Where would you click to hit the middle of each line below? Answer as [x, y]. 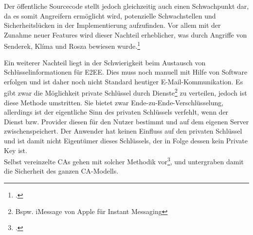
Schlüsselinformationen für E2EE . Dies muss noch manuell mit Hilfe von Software [126, 72]
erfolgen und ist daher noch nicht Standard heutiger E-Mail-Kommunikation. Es [124, 81]
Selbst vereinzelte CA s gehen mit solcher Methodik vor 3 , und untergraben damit [124, 161]
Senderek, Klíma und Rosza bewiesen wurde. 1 [72, 45]
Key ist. [16, 150]
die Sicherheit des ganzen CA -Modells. [61, 171]
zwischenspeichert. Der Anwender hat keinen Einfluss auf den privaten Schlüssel [123, 131]
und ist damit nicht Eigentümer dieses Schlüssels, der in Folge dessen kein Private [126, 141]
